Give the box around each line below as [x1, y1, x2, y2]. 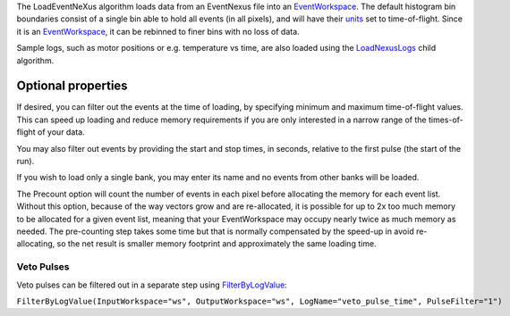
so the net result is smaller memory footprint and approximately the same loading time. [56, 238, 377, 249]
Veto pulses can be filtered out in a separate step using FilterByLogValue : [16, 279, 288, 290]
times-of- [428, 114, 464, 125]
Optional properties [16, 79, 129, 94]
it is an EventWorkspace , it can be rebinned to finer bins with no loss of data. [16, 26, 300, 37]
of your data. [37, 127, 85, 137]
